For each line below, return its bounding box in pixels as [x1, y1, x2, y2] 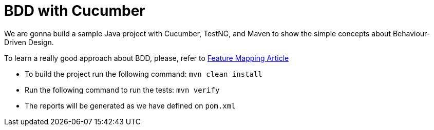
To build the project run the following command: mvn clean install [25, 69, 262, 78]
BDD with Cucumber [4, 2, 145, 19]
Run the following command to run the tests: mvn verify [25, 85, 220, 94]
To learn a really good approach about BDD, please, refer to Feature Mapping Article [4, 53, 289, 62]
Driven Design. [4, 37, 54, 47]
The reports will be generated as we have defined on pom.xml [25, 101, 236, 110]
